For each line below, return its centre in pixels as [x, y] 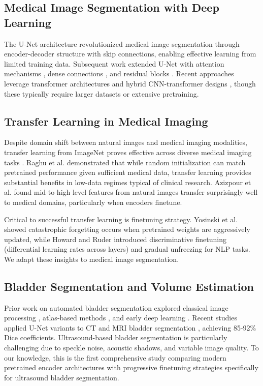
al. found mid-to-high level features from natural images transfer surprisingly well [131, 192]
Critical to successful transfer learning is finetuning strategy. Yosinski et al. [121, 219]
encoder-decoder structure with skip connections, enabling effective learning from [130, 54]
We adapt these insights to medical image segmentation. [92, 259]
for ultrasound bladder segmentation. [62, 377]
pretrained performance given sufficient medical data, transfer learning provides [128, 172]
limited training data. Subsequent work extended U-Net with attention [114, 63]
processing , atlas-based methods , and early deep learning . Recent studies [121, 318]
